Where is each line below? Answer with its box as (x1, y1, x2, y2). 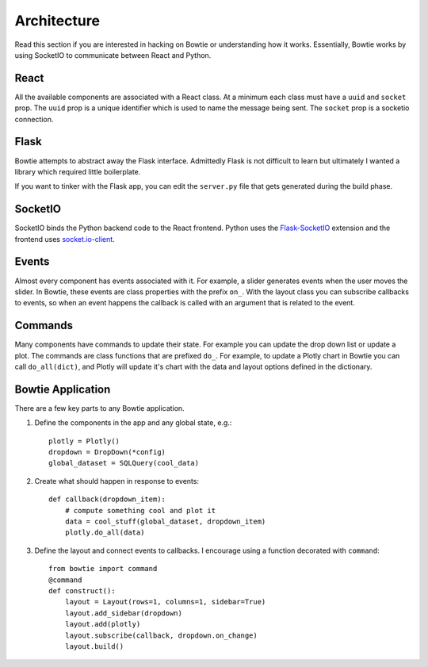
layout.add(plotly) (64, 619, 141, 629)
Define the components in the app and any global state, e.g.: (34, 418, 232, 427)
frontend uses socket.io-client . (14, 234, 115, 243)
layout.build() (64, 642, 124, 650)
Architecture (14, 12, 101, 29)
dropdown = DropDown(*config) (48, 448, 166, 457)
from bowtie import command (48, 564, 158, 573)
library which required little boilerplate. (14, 167, 141, 176)
